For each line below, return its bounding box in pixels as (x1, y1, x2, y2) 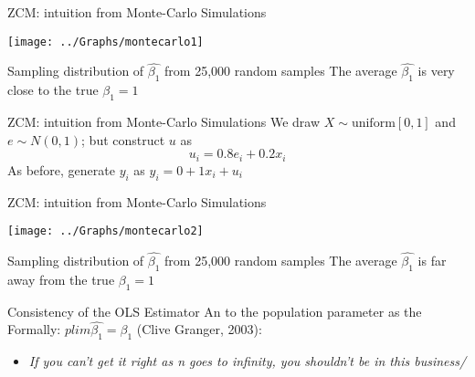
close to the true (7, 80, 99, 99)
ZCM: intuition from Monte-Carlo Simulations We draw (7, 112, 321, 131)
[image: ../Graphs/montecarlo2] (7, 225, 204, 238)
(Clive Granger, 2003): (136, 319, 262, 339)
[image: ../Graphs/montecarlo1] (7, 35, 204, 48)
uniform (351, 117, 396, 131)
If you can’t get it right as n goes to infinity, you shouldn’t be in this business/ (28, 351, 467, 371)
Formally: (7, 319, 61, 339)
